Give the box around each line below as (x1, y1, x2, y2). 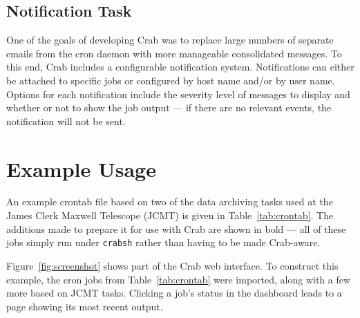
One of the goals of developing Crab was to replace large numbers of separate (6, 32, 334, 47)
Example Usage (6, 154, 156, 183)
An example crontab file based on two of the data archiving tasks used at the (6, 194, 333, 209)
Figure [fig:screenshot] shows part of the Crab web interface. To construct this (6, 258, 339, 272)
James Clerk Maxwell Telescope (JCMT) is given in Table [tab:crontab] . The (6, 208, 334, 223)
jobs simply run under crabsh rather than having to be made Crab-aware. (6, 235, 321, 250)
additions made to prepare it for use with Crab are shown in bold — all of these (6, 221, 346, 236)
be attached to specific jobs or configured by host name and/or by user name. (6, 73, 335, 87)
